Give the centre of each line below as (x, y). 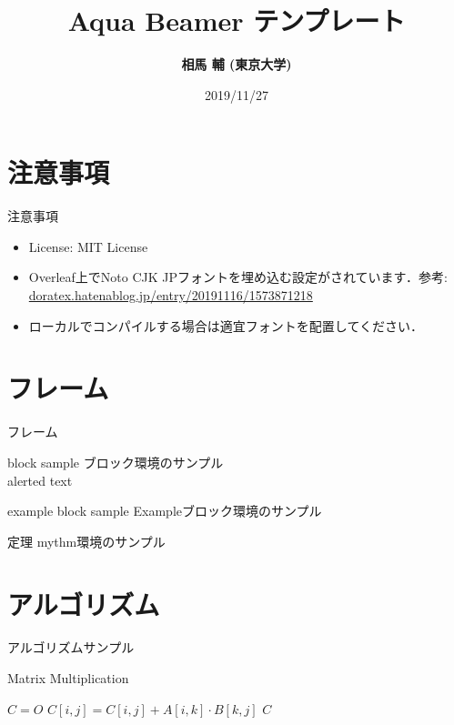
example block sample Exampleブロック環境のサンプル (165, 511)
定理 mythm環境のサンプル (86, 541)
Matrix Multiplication (68, 678)
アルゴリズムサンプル (71, 647)
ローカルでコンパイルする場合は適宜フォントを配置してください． (226, 325)
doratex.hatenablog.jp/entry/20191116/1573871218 (171, 295)
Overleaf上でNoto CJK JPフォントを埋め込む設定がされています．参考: (238, 277)
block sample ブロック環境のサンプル (116, 462)
